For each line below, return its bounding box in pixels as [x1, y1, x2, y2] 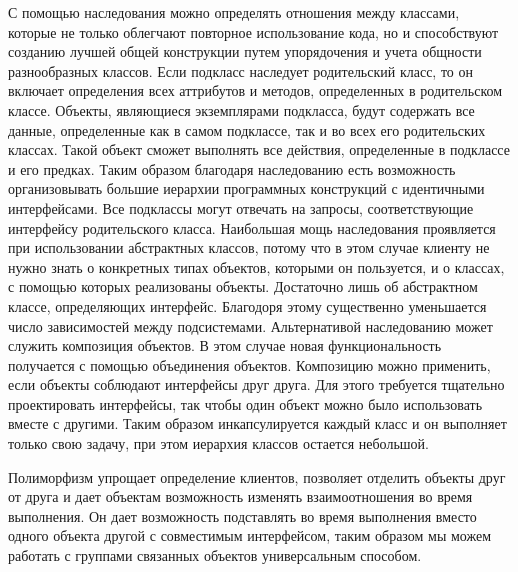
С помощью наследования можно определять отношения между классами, [8, 2, 460, 22]
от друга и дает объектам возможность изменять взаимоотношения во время [8, 486, 473, 507]
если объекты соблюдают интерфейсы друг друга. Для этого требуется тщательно [8, 374, 505, 395]
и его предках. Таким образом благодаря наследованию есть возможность [8, 158, 456, 179]
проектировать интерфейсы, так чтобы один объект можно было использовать [8, 393, 483, 414]
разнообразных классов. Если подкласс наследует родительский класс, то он [8, 60, 473, 81]
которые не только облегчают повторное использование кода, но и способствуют [8, 21, 499, 42]
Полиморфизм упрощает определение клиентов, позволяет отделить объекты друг [8, 466, 506, 487]
